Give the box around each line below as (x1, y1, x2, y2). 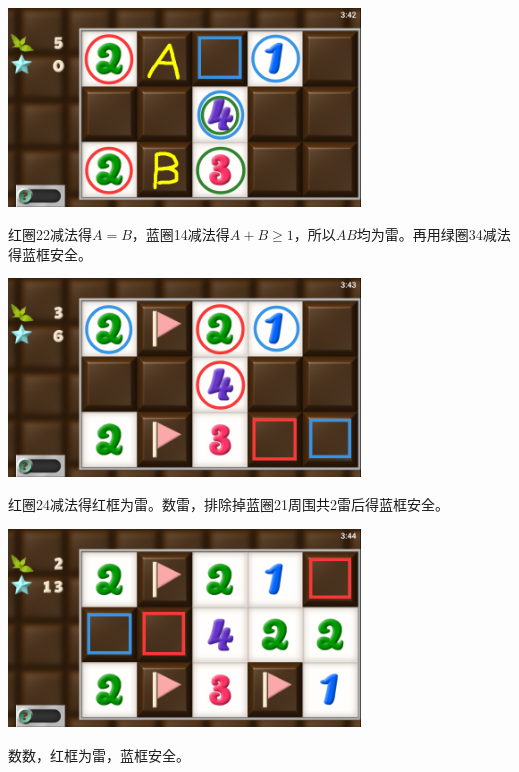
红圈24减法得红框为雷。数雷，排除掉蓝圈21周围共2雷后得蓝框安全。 (8, 494, 449, 515)
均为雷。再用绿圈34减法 (356, 224, 511, 245)
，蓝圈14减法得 (131, 224, 230, 245)
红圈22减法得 (8, 224, 92, 245)
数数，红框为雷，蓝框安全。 (8, 744, 190, 765)
